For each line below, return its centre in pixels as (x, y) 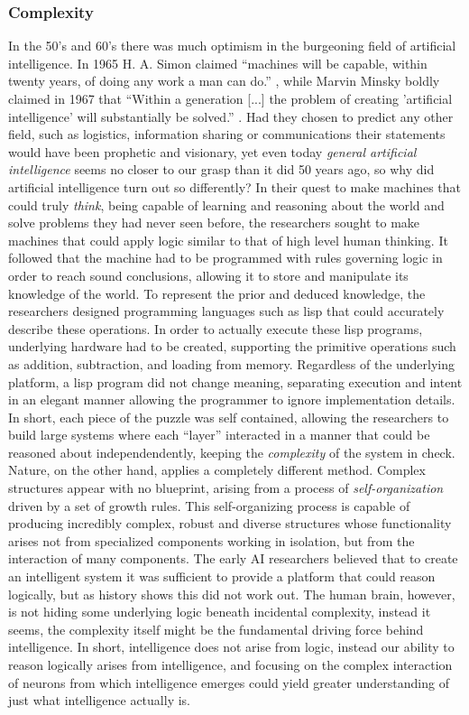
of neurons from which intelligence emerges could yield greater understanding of (229, 682)
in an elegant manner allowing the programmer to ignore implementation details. (232, 399)
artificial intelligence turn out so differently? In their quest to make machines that (235, 186)
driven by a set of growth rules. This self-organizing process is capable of (209, 505)
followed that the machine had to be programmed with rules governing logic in (225, 258)
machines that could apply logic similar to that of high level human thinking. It (228, 240)
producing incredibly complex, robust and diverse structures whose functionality (230, 523)
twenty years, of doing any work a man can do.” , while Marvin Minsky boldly (224, 81)
